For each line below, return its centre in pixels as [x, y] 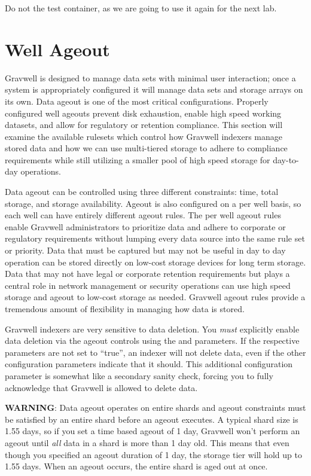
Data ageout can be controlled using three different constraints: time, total [142, 192]
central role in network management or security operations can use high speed [148, 285]
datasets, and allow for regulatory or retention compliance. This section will [144, 125]
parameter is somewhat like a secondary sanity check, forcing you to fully [139, 375]
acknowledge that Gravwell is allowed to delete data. [101, 387]
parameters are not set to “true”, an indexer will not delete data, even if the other [155, 352]
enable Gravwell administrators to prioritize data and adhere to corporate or [145, 226]
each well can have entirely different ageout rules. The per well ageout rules [143, 215]
